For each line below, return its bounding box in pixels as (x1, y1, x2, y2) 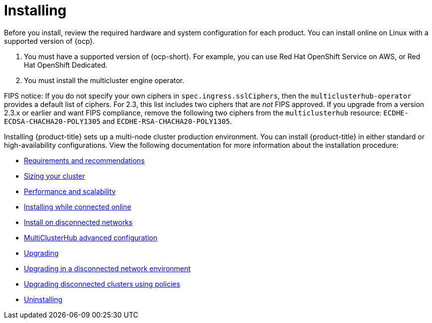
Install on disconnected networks (24, 217, 133, 226)
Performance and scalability (24, 187, 116, 196)
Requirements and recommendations (24, 156, 145, 165)
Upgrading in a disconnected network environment (24, 264, 191, 273)
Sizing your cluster (24, 171, 85, 180)
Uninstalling (24, 295, 63, 304)
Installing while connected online (24, 202, 131, 211)
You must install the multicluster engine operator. (24, 76, 185, 85)
